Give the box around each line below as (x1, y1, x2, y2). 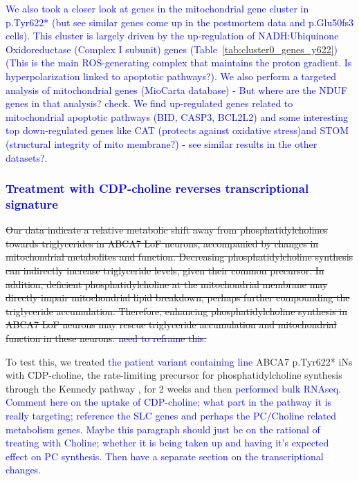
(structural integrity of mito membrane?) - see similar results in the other (6, 136, 317, 151)
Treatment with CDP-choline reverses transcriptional (6, 180, 309, 197)
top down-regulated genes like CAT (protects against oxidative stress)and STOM (6, 123, 349, 138)
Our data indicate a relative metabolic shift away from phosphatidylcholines (6, 223, 328, 237)
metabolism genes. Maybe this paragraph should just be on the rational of (6, 422, 320, 436)
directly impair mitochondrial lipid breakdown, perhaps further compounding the (6, 290, 350, 305)
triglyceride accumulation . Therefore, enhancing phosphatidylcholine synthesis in (6, 303, 348, 318)
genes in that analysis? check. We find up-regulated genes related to (6, 96, 293, 111)
